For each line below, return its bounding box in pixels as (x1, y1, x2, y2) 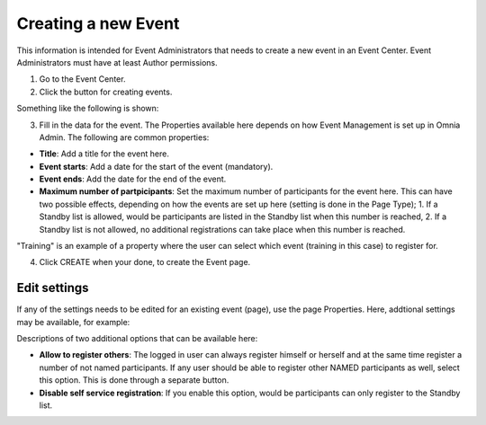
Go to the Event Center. (39, 74, 126, 84)
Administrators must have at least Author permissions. (16, 57, 218, 67)
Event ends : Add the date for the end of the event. (39, 173, 227, 184)
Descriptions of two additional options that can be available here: (16, 333, 258, 344)
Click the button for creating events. (39, 86, 173, 97)
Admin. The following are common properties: (39, 131, 210, 143)
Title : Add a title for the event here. (39, 148, 170, 159)
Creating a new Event (16, 13, 180, 33)
